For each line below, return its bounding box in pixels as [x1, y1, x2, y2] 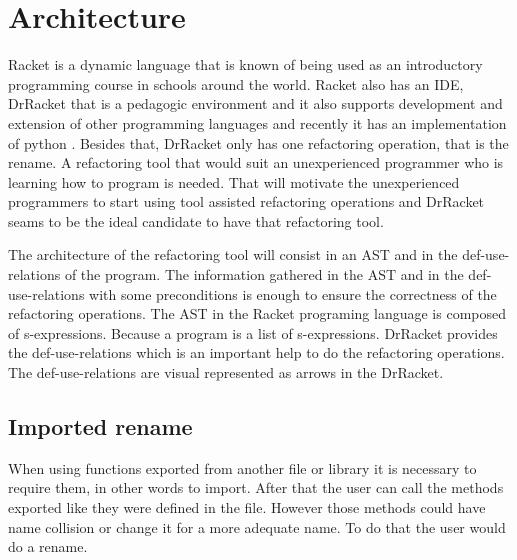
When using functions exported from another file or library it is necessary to [8, 457, 477, 478]
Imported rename [8, 411, 193, 442]
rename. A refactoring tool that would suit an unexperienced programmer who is [8, 152, 504, 173]
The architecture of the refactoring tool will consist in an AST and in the [8, 244, 458, 265]
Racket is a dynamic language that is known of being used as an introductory [8, 54, 483, 75]
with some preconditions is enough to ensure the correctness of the [89, 283, 497, 304]
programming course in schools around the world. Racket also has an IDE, [8, 73, 464, 94]
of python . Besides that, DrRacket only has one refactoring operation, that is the [8, 132, 509, 153]
